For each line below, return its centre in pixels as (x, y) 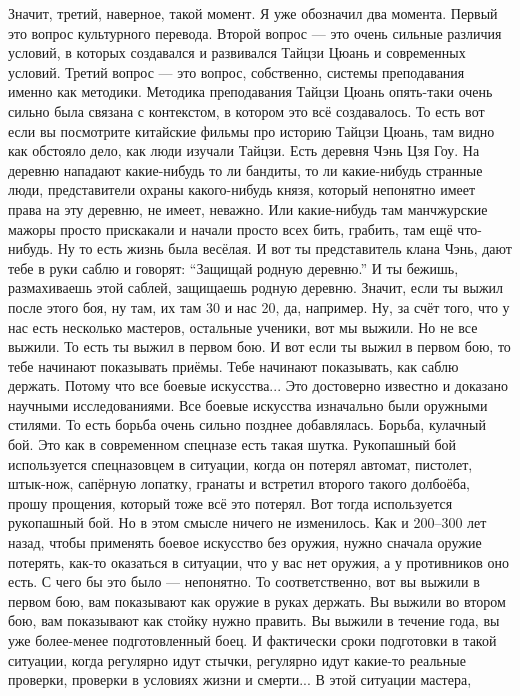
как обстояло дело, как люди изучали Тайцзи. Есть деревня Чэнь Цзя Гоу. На (244, 150)
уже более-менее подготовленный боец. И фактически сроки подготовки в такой (252, 640)
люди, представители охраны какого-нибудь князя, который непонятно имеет (242, 189)
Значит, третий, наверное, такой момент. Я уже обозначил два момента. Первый (253, 13)
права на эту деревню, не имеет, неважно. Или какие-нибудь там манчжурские (248, 208)
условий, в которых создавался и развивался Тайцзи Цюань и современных (237, 52)
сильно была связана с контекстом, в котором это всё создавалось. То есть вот (246, 110)
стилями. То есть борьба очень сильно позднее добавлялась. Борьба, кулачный (247, 424)
